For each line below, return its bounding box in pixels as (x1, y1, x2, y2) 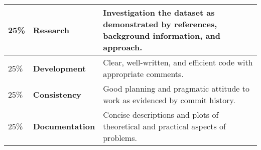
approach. (103, 41, 143, 53)
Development (33, 62, 86, 74)
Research (33, 24, 70, 36)
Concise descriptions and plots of (103, 109, 219, 120)
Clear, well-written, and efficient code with (103, 56, 253, 68)
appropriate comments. (103, 68, 184, 80)
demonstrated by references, (103, 18, 217, 30)
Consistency (33, 88, 81, 100)
